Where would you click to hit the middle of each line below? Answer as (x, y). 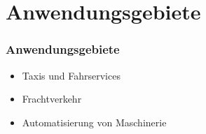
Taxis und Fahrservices (71, 75)
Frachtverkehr (52, 99)
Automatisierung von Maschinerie (94, 122)
